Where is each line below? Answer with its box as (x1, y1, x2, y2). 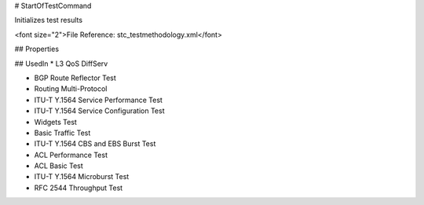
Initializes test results (14, 16, 82, 25)
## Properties (14, 44, 59, 54)
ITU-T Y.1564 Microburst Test (34, 172, 130, 181)
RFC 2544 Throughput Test (34, 183, 123, 192)
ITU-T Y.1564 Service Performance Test (34, 95, 163, 104)
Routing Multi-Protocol (34, 84, 108, 93)
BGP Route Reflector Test (34, 73, 117, 82)
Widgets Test (34, 117, 78, 126)
